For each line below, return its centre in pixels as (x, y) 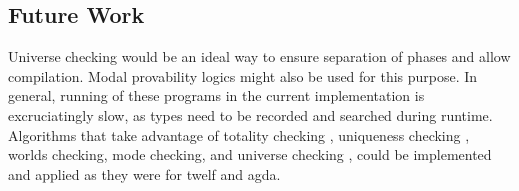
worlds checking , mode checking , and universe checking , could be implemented (250, 154)
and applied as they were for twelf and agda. (144, 173)
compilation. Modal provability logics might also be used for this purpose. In (243, 75)
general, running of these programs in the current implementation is (216, 95)
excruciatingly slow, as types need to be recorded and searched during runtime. (250, 114)
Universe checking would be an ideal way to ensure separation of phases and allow (259, 56)
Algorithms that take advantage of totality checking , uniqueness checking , (239, 134)
